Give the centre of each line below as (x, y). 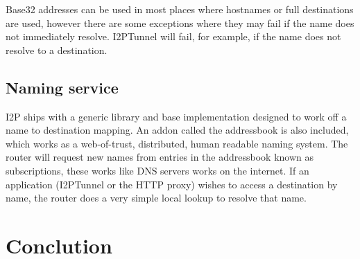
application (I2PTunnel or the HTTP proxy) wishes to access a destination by (172, 184)
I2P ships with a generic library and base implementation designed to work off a (176, 116)
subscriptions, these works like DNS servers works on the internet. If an (157, 170)
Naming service (62, 87)
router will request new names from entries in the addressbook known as (160, 157)
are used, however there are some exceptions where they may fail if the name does (180, 23)
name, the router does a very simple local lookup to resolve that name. (156, 198)
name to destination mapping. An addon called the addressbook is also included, (177, 130)
